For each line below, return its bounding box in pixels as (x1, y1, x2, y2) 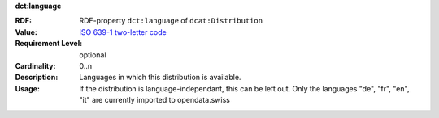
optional (79, 49, 106, 60)
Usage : (15, 83, 41, 93)
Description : (15, 73, 59, 82)
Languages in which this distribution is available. (79, 73, 241, 82)
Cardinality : (15, 61, 56, 70)
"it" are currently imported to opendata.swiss (79, 95, 231, 105)
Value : (15, 27, 38, 36)
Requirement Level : (15, 39, 83, 48)
